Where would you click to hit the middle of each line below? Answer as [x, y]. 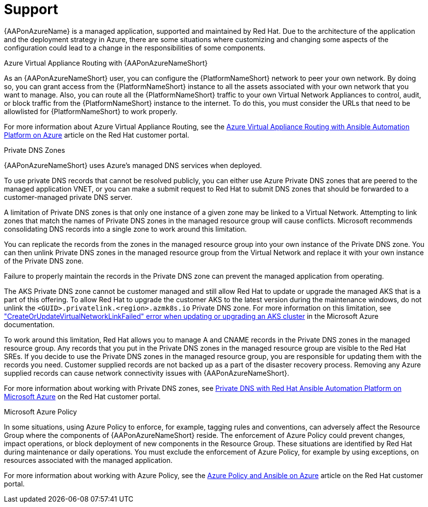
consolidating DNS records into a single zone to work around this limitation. [126, 229]
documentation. [29, 324]
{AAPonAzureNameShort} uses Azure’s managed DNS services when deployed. [133, 165]
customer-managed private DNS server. [68, 197]
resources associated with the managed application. [88, 460]
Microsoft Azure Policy [40, 411]
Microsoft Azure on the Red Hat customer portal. [82, 396]
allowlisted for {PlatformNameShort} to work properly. [91, 111]
